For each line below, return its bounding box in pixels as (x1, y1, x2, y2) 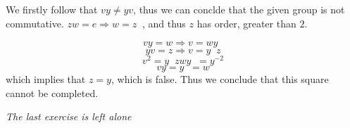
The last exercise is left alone (6, 109, 132, 124)
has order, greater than (196, 15, 296, 30)
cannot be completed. (6, 85, 99, 100)
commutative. (6, 15, 64, 30)
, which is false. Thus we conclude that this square (111, 72, 329, 87)
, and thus (142, 15, 186, 30)
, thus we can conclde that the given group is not (133, 2, 345, 16)
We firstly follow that (6, 2, 98, 16)
